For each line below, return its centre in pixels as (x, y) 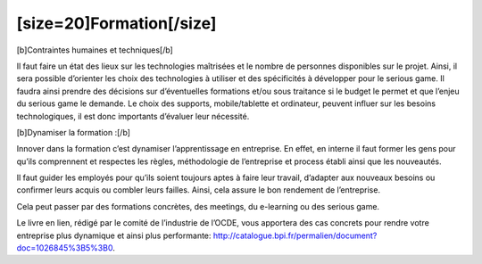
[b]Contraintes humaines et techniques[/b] (95, 50)
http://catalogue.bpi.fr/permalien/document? (295, 235)
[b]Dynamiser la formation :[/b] (74, 132)
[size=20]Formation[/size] (116, 23)
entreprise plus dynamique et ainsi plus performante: (114, 235)
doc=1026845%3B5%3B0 (65, 248)
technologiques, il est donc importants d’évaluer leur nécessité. (133, 116)
